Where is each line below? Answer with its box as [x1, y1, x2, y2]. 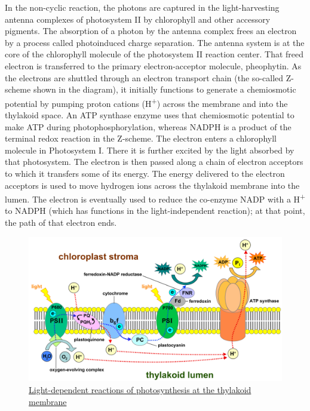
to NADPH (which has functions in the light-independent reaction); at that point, [5, 204, 305, 217]
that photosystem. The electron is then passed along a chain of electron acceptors [5, 155, 303, 168]
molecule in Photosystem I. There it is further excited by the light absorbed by [5, 143, 294, 156]
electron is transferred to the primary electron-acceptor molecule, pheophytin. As [5, 59, 302, 72]
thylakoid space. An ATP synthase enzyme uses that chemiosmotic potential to [5, 109, 294, 121]
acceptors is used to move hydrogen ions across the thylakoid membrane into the [5, 179, 300, 191]
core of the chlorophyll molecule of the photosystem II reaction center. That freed [5, 48, 304, 60]
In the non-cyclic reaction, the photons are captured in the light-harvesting [5, 1, 280, 13]
